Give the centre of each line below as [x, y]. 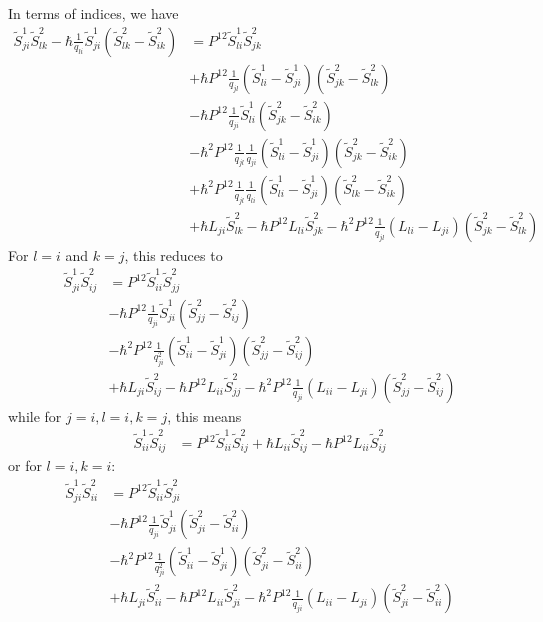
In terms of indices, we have [93, 13]
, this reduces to [173, 254]
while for [35, 415]
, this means [204, 415]
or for [25, 465]
